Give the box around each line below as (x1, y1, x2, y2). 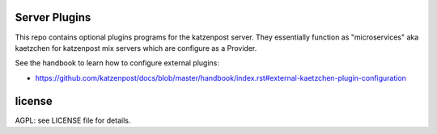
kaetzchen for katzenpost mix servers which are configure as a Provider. (15, 43, 257, 52)
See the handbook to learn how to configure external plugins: (15, 58, 220, 68)
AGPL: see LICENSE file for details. (15, 115, 131, 125)
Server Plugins (15, 10, 91, 24)
